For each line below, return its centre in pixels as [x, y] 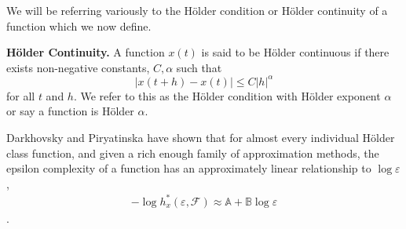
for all [21, 95]
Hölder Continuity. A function [86, 52]
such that [199, 67]
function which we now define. [79, 25]
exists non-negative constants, [78, 67]
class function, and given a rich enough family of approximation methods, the [193, 153]
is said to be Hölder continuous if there [295, 52]
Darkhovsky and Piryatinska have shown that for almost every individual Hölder [201, 138]
